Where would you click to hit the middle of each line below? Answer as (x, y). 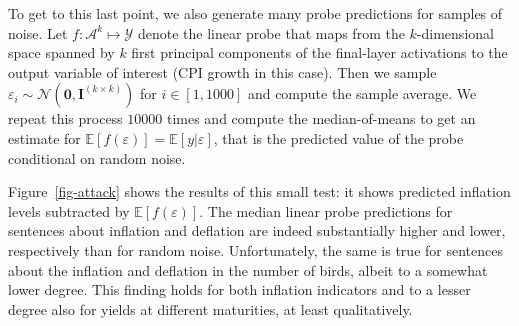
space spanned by (61, 52)
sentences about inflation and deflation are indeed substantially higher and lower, (257, 230)
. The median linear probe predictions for (326, 210)
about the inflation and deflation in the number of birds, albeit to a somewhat (248, 269)
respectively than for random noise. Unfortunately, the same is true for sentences (255, 249)
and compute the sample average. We (362, 93)
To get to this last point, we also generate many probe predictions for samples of (255, 13)
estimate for (44, 137)
